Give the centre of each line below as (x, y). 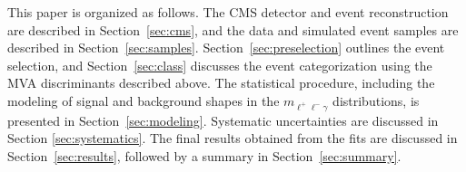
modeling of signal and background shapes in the (144, 100)
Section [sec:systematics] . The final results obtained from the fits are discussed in (233, 138)
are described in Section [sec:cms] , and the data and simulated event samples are (233, 29)
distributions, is (376, 100)
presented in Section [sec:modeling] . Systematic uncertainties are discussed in (223, 120)
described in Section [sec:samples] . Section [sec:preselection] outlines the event (226, 48)
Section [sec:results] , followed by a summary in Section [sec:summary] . (204, 155)
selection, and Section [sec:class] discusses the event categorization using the (220, 65)
